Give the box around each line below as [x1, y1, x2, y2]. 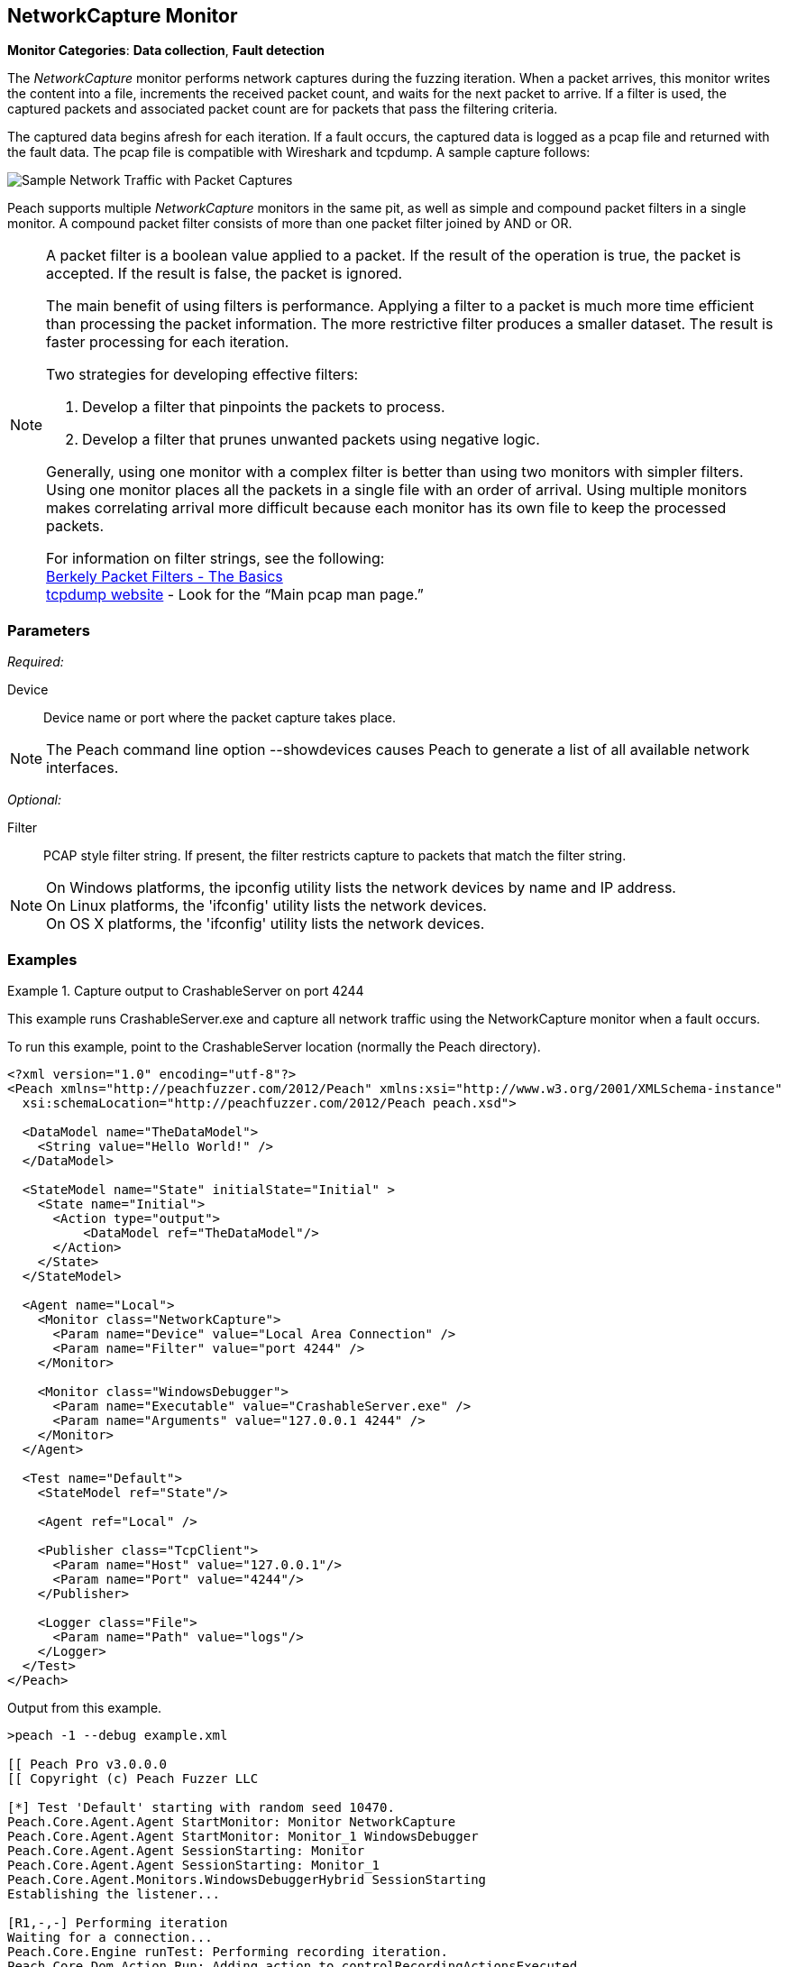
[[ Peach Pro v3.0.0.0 [7, 1756, 168, 1771]
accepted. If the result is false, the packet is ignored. [46, 264, 403, 283]
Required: [7, 654, 64, 670]
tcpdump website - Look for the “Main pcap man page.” [46, 585, 424, 604]
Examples [7, 950, 78, 969]
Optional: [7, 792, 61, 808]
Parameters [7, 620, 90, 639]
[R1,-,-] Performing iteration [7, 1915, 228, 1930]
